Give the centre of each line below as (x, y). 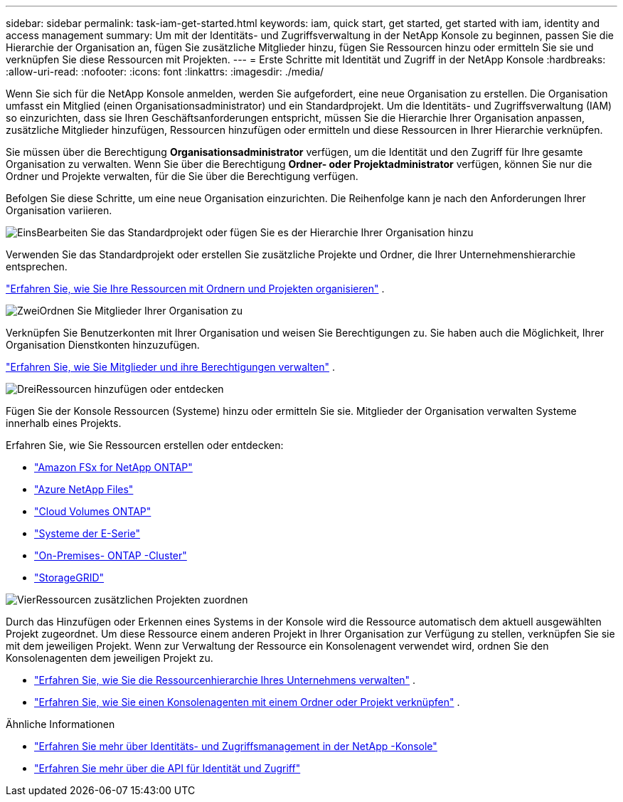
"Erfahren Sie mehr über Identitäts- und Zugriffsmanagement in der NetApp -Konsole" (236, 746)
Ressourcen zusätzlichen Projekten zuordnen (142, 600)
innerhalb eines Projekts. (64, 423)
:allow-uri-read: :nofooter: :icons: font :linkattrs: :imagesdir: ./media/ (165, 72)
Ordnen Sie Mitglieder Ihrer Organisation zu (141, 311)
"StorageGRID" (69, 577)
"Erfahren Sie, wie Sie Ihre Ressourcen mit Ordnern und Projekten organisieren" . (195, 289)
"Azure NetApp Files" (84, 489)
